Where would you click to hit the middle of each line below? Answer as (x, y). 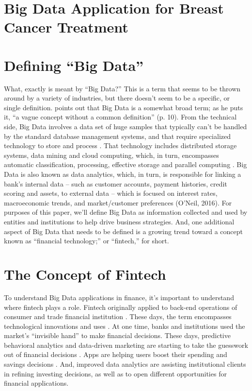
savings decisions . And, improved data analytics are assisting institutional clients (125, 364)
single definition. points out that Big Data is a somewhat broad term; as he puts (124, 107)
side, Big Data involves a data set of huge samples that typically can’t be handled (126, 127)
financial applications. (36, 383)
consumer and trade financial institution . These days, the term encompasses (118, 316)
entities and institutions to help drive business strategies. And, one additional (119, 221)
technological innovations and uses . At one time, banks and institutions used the (125, 326)
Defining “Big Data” (74, 65)
